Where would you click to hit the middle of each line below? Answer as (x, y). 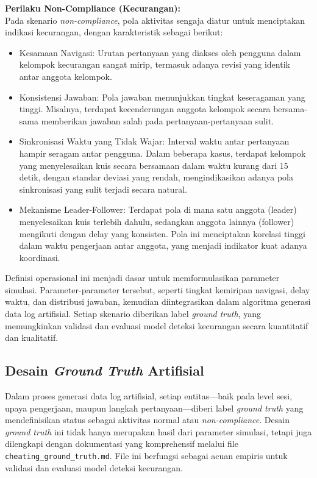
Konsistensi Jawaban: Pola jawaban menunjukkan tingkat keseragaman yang (162, 97)
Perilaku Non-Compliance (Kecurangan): (93, 8)
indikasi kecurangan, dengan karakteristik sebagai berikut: (114, 32)
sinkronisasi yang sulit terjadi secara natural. (103, 189)
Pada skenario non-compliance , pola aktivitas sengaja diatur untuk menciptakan (155, 20)
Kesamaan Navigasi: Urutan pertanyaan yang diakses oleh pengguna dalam (160, 52)
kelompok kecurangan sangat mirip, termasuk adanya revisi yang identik (155, 64)
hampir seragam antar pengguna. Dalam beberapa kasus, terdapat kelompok (162, 153)
